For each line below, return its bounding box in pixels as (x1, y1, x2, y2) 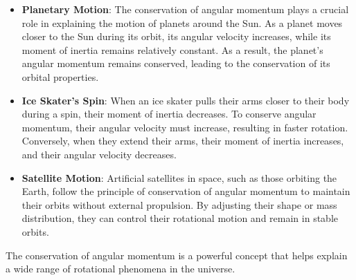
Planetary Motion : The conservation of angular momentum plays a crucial (21, 2, 349, 16)
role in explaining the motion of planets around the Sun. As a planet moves (21, 15, 343, 30)
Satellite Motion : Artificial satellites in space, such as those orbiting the (21, 170, 337, 185)
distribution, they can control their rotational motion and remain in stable (21, 211, 338, 225)
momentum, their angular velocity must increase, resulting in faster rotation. (21, 120, 348, 134)
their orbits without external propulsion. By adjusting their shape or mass (21, 197, 337, 212)
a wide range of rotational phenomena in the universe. (6, 261, 235, 276)
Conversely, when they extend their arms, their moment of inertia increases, (21, 133, 344, 148)
